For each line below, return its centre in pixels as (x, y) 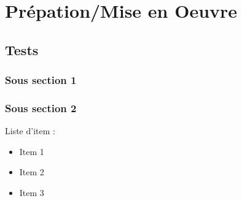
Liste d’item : (30, 131)
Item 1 (32, 151)
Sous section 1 (41, 80)
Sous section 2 (41, 108)
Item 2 (32, 172)
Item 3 (32, 192)
